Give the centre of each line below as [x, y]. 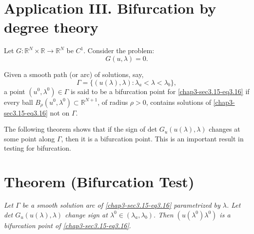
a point [15, 91]
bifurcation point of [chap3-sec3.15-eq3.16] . [68, 225]
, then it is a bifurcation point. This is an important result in [152, 138]
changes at [225, 129]
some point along [29, 138]
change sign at [86, 214]
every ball [19, 102]
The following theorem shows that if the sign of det [81, 129]
